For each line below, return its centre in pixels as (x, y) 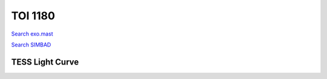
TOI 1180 (33, 16)
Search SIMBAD (31, 45)
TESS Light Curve (45, 62)
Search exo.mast (32, 34)
